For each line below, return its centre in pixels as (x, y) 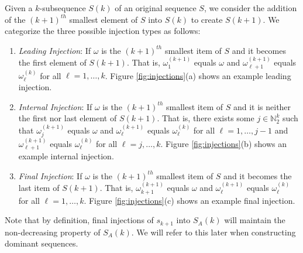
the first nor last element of (68, 118)
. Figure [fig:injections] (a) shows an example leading (198, 75)
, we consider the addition (250, 8)
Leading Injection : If (55, 50)
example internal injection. (66, 156)
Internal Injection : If (55, 106)
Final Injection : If (50, 175)
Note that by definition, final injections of (79, 220)
